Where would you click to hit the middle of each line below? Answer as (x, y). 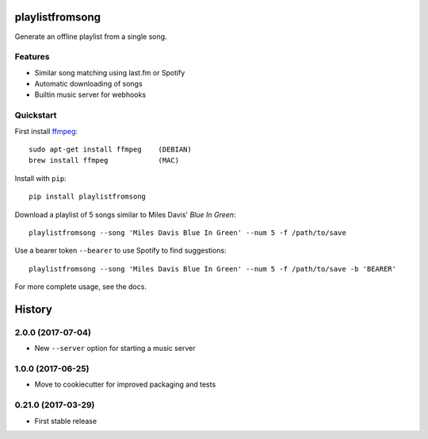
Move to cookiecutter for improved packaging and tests (125, 384)
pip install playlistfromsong (88, 197)
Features (32, 57)
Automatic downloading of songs (88, 84)
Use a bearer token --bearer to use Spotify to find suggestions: (120, 251)
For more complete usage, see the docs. (80, 287)
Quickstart (36, 115)
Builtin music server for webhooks (90, 94)
